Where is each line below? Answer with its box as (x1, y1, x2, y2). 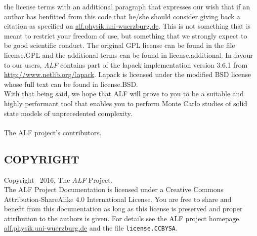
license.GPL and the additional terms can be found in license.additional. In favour (4, 49, 253, 60)
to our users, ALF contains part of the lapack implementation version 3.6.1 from (4, 59, 248, 70)
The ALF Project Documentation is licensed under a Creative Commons (4, 184, 224, 195)
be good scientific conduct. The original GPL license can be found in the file (4, 40, 235, 50)
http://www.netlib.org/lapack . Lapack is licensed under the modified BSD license (4, 69, 251, 79)
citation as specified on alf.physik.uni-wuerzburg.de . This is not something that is (4, 21, 251, 31)
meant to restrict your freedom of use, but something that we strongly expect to (4, 30, 247, 40)
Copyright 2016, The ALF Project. (4, 174, 113, 185)
